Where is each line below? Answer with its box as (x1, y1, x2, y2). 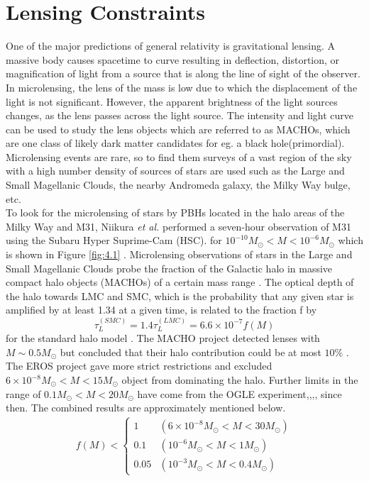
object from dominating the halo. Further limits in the (121, 372, 358, 387)
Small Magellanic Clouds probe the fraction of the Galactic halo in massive (6, 260, 333, 275)
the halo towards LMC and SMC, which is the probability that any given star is (6, 288, 354, 303)
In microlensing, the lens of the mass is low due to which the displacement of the (6, 79, 358, 94)
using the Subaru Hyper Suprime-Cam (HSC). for (6, 233, 222, 248)
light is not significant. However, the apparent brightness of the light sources (6, 94, 338, 109)
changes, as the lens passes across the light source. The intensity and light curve (6, 108, 354, 123)
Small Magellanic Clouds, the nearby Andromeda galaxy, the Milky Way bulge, (6, 177, 351, 192)
